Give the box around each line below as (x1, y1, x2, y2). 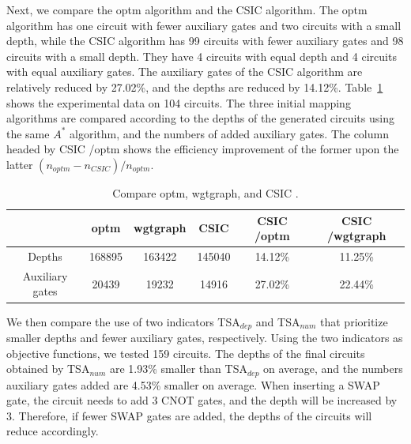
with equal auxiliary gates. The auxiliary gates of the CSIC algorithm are (6, 63, 363, 80)
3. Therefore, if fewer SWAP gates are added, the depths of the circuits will (6, 407, 372, 423)
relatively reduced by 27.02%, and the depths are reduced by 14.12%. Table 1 (6, 78, 383, 95)
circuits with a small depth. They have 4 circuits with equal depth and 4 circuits (6, 47, 397, 64)
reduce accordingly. (6, 423, 99, 439)
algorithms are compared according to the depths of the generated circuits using (6, 110, 394, 126)
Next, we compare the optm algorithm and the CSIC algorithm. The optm (6, 2, 368, 17)
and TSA (255, 313, 300, 329)
